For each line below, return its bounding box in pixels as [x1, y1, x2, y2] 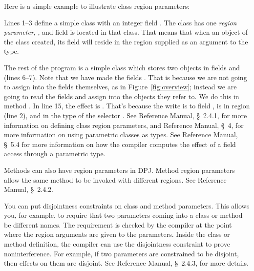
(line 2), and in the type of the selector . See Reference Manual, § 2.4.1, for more [4, 110, 247, 120]
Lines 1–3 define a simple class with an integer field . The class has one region [4, 17, 237, 27]
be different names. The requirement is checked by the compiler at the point [4, 219, 232, 229]
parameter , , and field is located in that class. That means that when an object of [4, 27, 248, 37]
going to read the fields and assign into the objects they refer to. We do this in [4, 91, 239, 101]
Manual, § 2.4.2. [4, 184, 53, 194]
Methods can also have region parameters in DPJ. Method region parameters [4, 165, 235, 175]
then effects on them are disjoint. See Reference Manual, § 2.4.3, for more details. [4, 258, 249, 268]
